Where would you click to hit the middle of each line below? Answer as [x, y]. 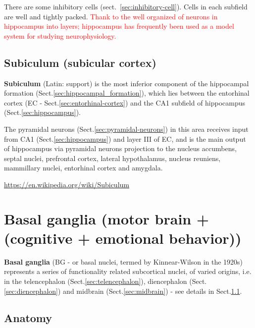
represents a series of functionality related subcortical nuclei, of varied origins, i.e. [128, 271]
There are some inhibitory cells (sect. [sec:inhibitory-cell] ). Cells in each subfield [126, 6]
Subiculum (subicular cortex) [80, 62]
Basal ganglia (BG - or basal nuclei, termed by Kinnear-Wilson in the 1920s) [124, 261]
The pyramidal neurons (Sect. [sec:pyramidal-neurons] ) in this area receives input [126, 129]
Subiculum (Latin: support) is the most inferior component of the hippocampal [127, 83]
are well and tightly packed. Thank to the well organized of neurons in [111, 16]
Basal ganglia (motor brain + [107, 218]
